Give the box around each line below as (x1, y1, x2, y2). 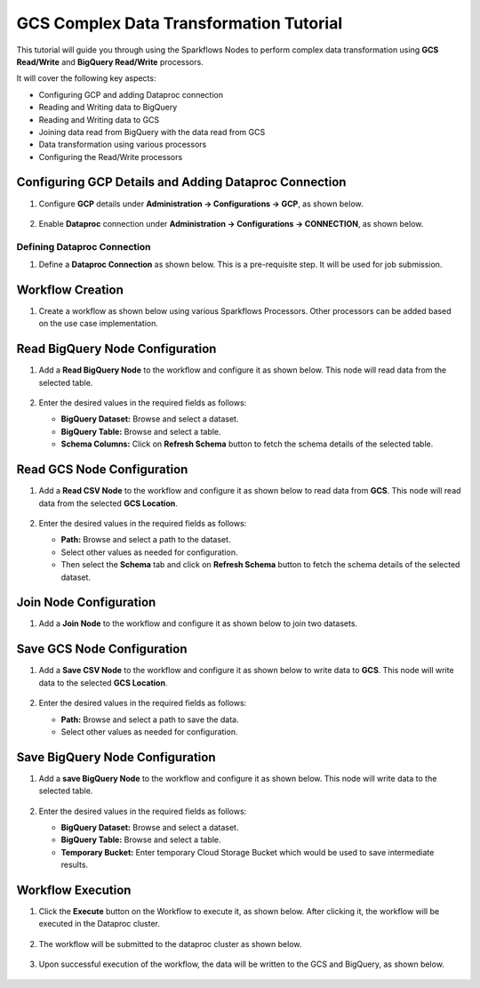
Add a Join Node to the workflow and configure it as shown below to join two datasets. (38, 618, 358, 629)
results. (60, 859, 89, 871)
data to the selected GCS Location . (38, 677, 168, 688)
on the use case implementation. (38, 318, 159, 329)
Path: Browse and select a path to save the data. (60, 714, 239, 725)
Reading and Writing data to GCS (38, 114, 160, 125)
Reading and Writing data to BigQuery (38, 102, 178, 113)
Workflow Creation (16, 282, 124, 297)
